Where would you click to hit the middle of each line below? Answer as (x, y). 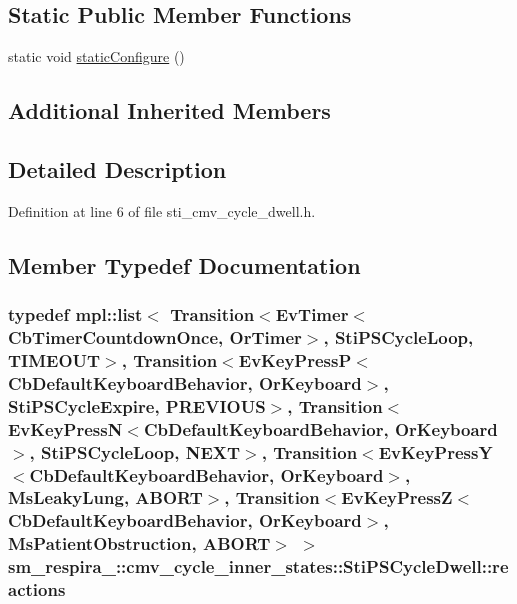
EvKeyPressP (295, 359)
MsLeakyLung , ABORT (105, 497)
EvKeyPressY (435, 451)
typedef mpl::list (75, 314)
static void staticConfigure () (96, 56)
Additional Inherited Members (169, 110)
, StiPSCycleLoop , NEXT (135, 451)
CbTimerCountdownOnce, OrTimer (155, 337)
